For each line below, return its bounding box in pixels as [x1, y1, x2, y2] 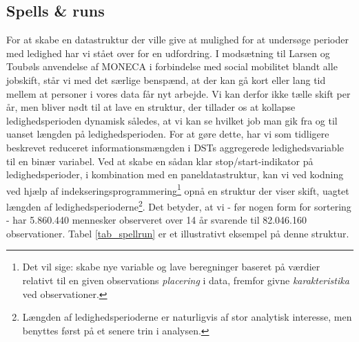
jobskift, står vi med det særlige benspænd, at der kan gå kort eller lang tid [6, 72, 326, 87]
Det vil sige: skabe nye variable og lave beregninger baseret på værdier [22, 259, 320, 274]
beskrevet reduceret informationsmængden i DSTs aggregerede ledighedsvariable [6, 140, 344, 154]
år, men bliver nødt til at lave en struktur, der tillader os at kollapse [6, 100, 296, 114]
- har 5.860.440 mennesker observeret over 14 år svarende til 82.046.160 [6, 213, 307, 227]
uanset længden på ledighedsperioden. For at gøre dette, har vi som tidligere [6, 127, 329, 141]
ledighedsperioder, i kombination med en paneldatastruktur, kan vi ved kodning [6, 167, 344, 182]
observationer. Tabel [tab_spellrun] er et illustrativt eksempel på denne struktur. [6, 226, 349, 240]
